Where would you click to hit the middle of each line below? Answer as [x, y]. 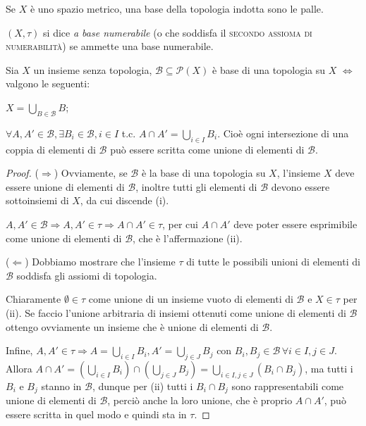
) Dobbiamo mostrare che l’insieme [100, 262]
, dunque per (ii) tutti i [142, 386]
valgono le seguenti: [48, 83]
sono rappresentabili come [288, 386]
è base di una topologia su [269, 69]
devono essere [300, 186]
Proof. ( [23, 173]
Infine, [19, 350]
